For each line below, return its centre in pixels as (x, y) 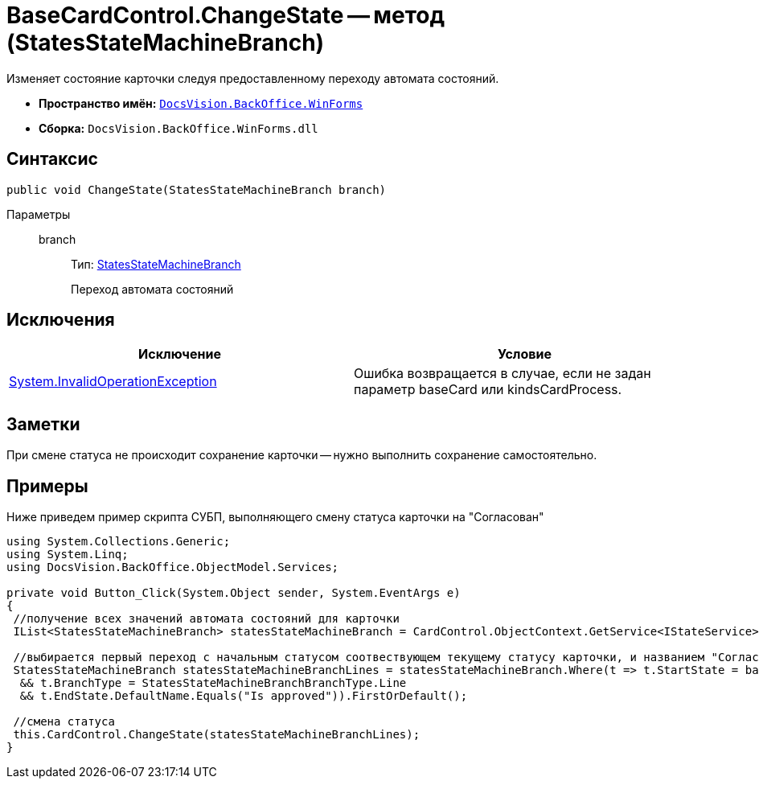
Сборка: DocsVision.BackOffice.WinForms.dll (178, 128)
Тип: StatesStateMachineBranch (156, 264)
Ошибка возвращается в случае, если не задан (503, 374)
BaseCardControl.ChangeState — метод (226, 15)
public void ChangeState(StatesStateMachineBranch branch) (197, 189)
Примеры (47, 486)
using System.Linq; (68, 555)
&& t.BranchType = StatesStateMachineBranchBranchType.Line (213, 683)
